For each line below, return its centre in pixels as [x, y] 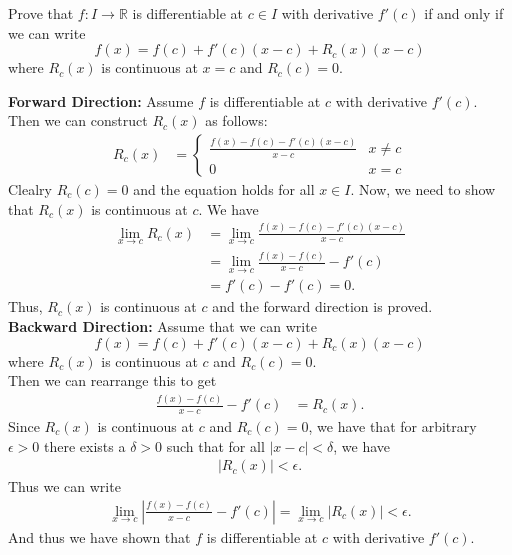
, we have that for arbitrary [392, 425]
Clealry [30, 189]
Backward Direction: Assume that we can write [162, 326]
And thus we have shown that [99, 536]
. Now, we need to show [423, 189]
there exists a [85, 445]
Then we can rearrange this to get [112, 380]
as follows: [236, 120]
